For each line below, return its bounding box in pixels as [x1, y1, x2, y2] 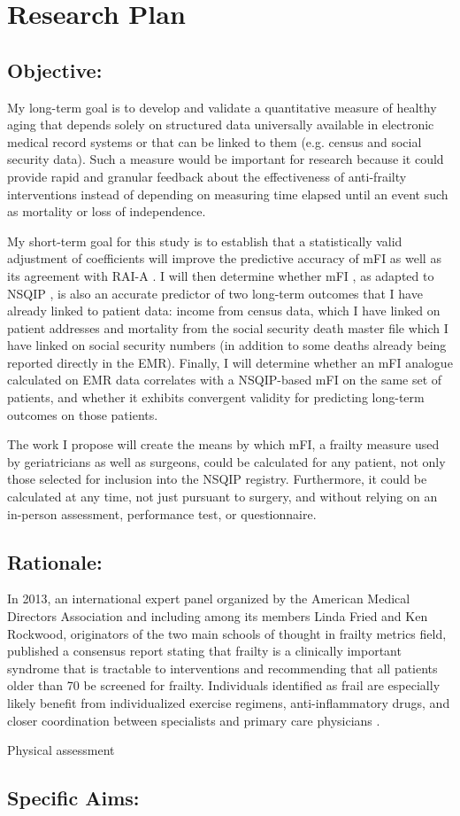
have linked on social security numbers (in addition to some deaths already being [7, 336, 447, 354]
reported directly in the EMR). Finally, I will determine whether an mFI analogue [7, 353, 453, 371]
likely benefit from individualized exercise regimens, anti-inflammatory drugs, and [7, 694, 450, 711]
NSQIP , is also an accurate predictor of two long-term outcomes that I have [7, 284, 423, 302]
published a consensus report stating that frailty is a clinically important [7, 641, 402, 660]
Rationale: [7, 548, 103, 575]
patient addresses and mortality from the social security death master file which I [7, 318, 448, 337]
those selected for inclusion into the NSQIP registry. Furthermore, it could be [7, 470, 427, 488]
